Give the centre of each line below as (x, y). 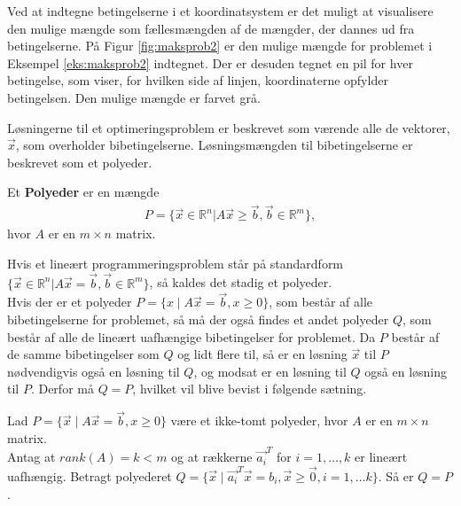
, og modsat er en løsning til (270, 371)
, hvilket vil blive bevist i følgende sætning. (250, 389)
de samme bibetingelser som (83, 354)
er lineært (381, 457)
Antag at (31, 457)
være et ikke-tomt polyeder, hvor (259, 420)
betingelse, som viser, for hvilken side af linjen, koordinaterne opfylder (198, 80)
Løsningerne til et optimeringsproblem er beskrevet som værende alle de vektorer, (229, 127)
